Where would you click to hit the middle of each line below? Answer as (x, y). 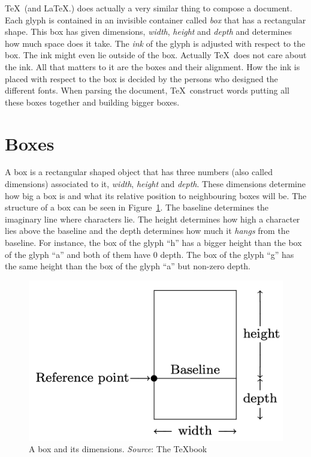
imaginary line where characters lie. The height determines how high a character (153, 219)
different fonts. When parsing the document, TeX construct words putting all (147, 90)
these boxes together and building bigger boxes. (92, 102)
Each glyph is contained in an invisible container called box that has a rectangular (155, 19)
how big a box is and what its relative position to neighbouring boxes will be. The (156, 195)
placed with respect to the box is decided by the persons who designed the (141, 78)
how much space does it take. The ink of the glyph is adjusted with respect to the (155, 43)
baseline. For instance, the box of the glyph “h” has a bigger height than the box (153, 243)
